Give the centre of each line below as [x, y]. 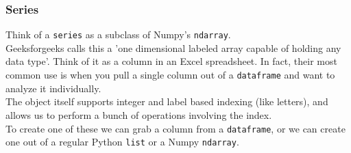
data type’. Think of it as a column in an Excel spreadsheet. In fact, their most [171, 61]
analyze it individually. [53, 88]
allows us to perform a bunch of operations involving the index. [139, 114]
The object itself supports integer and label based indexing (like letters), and [167, 101]
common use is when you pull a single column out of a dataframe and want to [170, 75]
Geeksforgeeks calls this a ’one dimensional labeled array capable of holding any [173, 47]
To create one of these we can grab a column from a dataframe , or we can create [175, 128]
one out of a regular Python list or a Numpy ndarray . [122, 142]
